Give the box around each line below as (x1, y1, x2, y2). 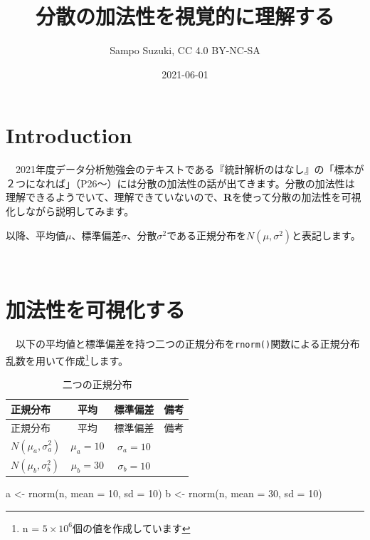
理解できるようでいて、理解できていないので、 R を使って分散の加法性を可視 (6, 189, 361, 204)
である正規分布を (166, 227, 247, 242)
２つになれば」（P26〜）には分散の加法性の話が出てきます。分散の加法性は (6, 175, 355, 190)
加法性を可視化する (6, 295, 186, 324)
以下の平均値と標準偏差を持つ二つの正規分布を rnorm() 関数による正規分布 (15, 336, 360, 351)
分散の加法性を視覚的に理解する (35, 1, 334, 31)
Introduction (6, 120, 132, 150)
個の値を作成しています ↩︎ (73, 520, 191, 535)
